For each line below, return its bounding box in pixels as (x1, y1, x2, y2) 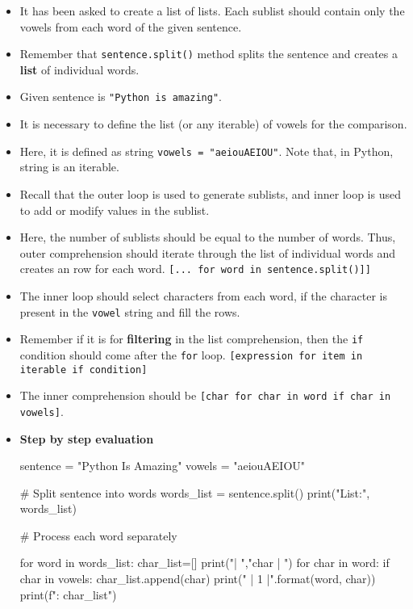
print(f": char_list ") (19, 586, 117, 603)
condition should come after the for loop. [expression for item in (19, 346, 363, 363)
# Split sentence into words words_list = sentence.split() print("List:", (19, 484, 370, 501)
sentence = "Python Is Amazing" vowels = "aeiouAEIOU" (19, 457, 306, 474)
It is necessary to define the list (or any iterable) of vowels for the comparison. (19, 115, 407, 132)
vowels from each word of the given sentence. (19, 18, 242, 35)
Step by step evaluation (19, 430, 154, 447)
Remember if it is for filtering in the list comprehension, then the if (19, 330, 364, 347)
